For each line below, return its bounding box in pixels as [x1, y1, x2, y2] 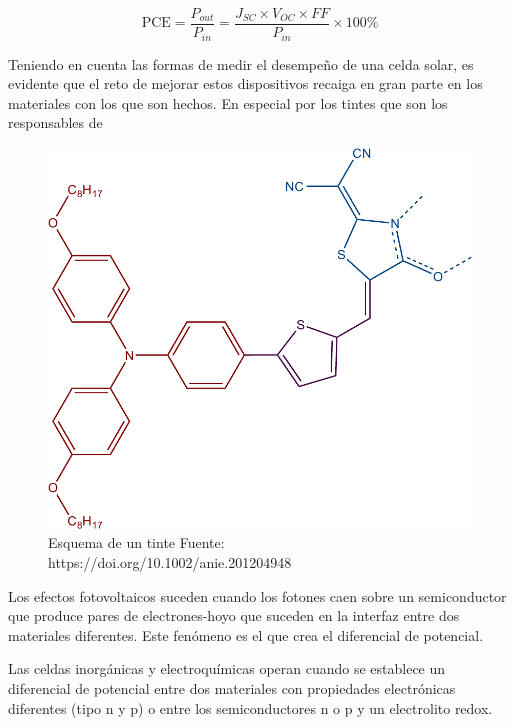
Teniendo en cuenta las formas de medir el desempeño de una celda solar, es [8, 53, 474, 74]
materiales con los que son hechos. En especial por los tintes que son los [8, 92, 448, 113]
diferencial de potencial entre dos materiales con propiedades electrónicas [8, 678, 456, 699]
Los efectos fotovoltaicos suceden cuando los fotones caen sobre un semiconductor [8, 585, 507, 606]
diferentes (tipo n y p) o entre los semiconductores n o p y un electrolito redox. [8, 697, 493, 718]
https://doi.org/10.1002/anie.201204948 [48, 552, 292, 573]
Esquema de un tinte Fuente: [48, 532, 225, 553]
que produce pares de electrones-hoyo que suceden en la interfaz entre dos [8, 605, 460, 626]
